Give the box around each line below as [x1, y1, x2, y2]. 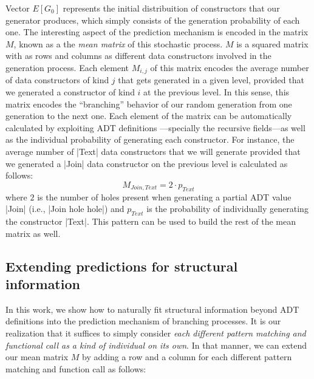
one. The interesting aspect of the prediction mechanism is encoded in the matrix [5, 26, 309, 38]
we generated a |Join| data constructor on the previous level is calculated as [5, 157, 288, 169]
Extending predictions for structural [5, 256, 238, 275]
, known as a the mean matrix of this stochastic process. [13, 37, 223, 50]
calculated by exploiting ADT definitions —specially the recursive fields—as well [5, 121, 305, 134]
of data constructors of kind [5, 73, 109, 86]
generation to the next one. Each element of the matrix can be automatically [5, 109, 292, 122]
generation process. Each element [5, 61, 129, 73]
